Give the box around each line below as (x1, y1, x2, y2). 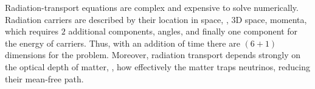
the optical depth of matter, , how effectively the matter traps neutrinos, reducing (5, 60, 311, 73)
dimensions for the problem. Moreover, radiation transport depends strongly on (5, 48, 301, 61)
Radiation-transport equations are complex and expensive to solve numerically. (5, 1, 299, 13)
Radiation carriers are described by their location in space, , (5, 13, 229, 25)
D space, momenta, (235, 13, 307, 25)
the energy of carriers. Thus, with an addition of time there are (5, 36, 240, 49)
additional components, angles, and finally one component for (68, 25, 298, 38)
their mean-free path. (5, 72, 84, 85)
